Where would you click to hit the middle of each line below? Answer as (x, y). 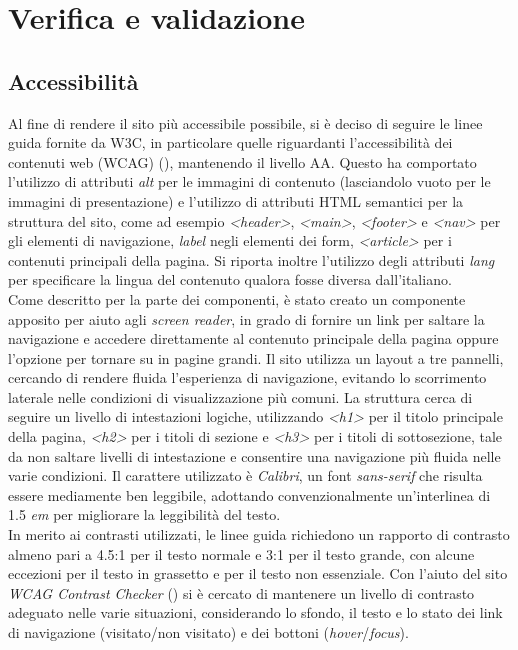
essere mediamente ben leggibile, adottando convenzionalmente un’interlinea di (249, 494)
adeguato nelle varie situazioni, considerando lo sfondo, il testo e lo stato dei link (255, 612)
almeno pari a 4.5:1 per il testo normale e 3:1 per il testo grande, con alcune (241, 553)
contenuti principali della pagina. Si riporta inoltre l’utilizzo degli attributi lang (251, 259)
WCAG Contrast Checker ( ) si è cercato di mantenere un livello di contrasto (241, 592)
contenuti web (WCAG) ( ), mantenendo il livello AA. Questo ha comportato (242, 161)
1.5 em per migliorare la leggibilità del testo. (144, 514)
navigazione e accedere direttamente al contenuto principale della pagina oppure (253, 338)
